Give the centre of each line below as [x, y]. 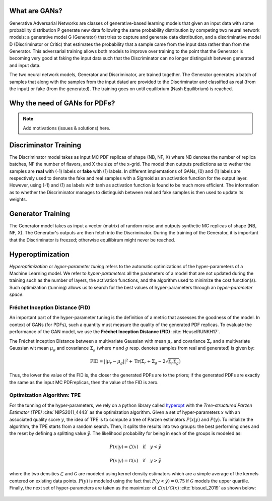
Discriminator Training [45, 145]
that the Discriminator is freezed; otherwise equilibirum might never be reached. [92, 240]
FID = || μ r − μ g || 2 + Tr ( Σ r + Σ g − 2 [128, 362]
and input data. [25, 65]
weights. [18, 200]
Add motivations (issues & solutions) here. [67, 128]
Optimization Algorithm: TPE [45, 395]
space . [16, 294]
